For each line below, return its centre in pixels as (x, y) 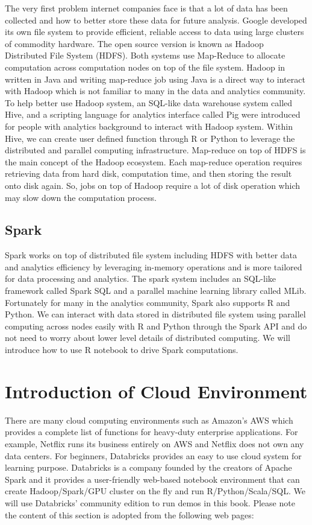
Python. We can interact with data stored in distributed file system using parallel (155, 314)
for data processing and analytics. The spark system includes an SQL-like (141, 278)
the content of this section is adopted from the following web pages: (129, 514)
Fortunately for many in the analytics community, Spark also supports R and (148, 302)
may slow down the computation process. (81, 197)
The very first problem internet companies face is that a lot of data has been (146, 8)
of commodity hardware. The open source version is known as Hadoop (134, 43)
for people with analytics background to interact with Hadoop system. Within (149, 126)
